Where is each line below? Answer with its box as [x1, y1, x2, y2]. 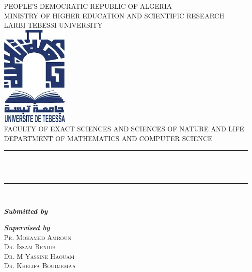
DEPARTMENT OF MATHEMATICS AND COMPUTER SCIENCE [4, 133, 213, 143]
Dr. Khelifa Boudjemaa [4, 260, 76, 271]
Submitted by [4, 206, 48, 216]
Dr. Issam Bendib [4, 241, 56, 252]
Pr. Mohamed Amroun [4, 232, 71, 242]
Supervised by [4, 222, 50, 232]
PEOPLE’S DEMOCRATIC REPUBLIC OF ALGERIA [4, 1, 172, 11]
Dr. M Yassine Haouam [4, 251, 75, 261]
